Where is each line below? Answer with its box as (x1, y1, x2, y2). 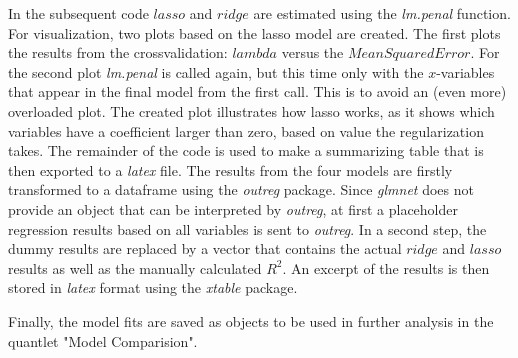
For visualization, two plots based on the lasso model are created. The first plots (8, 22, 501, 43)
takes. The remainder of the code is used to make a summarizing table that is (8, 140, 484, 161)
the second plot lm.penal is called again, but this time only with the (8, 61, 424, 82)
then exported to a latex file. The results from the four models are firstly (8, 159, 453, 180)
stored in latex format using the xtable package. (8, 277, 298, 298)
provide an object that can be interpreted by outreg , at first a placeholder (8, 198, 458, 219)
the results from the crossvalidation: (8, 42, 228, 63)
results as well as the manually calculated (8, 257, 262, 278)
